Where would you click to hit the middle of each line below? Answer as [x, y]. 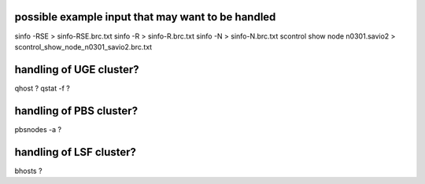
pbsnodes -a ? [38, 129]
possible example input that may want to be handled [145, 17]
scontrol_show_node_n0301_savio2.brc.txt [83, 46]
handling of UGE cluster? [77, 70]
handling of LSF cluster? [76, 152]
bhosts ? [28, 171]
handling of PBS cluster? [76, 110]
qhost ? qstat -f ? [42, 88]
